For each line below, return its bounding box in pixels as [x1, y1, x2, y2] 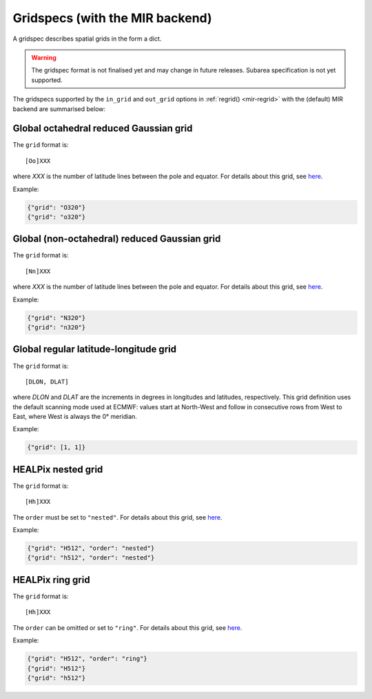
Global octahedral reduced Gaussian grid [12, 123, 193, 135]
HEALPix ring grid [12, 573, 90, 586]
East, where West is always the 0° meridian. [12, 413, 138, 421]
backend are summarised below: [12, 104, 106, 113]
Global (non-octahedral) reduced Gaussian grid [12, 233, 221, 245]
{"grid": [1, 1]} [27, 444, 86, 451]
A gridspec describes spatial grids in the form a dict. [12, 35, 162, 43]
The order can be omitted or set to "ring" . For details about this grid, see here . [12, 623, 242, 631]
